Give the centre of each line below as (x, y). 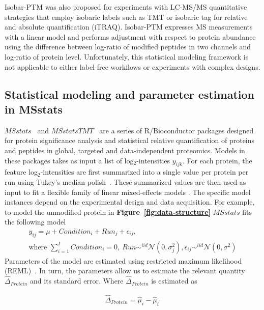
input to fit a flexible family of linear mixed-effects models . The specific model (128, 192)
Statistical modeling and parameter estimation (129, 94)
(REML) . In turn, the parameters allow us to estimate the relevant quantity (125, 271)
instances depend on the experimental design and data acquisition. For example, (130, 202)
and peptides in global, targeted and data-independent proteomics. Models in (125, 150)
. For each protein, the (217, 160)
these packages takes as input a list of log (69, 160)
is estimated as (174, 281)
